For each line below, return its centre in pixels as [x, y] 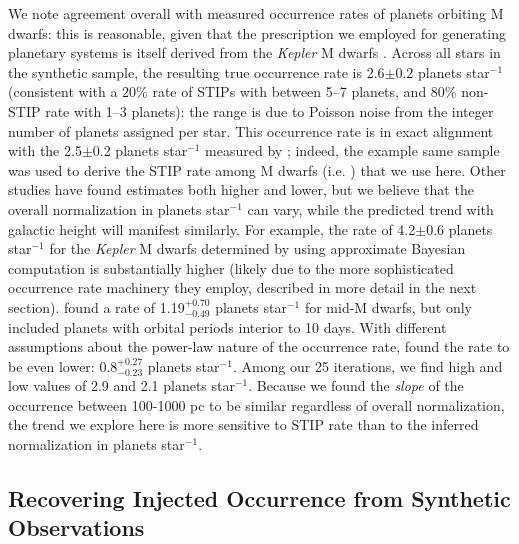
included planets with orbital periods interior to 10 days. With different [227, 326]
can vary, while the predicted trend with [370, 208]
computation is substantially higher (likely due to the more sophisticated [231, 267]
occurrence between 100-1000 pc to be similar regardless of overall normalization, [256, 404]
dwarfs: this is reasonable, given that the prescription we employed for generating [257, 32]
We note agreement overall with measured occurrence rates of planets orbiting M [256, 13]
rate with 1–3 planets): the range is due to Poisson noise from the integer [269, 110]
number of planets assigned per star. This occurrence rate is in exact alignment [251, 130]
